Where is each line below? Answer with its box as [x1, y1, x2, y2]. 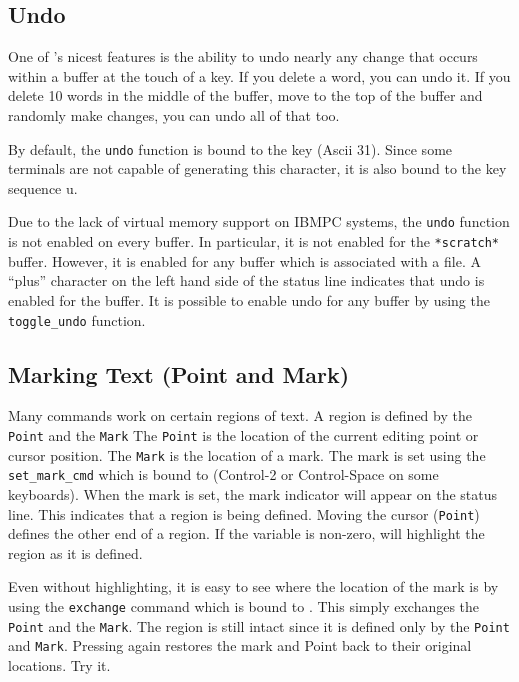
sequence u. [8, 177, 78, 198]
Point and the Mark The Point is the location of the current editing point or [8, 424, 479, 445]
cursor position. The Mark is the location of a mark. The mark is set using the [8, 444, 486, 465]
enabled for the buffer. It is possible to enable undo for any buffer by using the [8, 289, 490, 310]
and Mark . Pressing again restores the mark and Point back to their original [8, 635, 472, 656]
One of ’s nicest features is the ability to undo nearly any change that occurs [8, 46, 478, 67]
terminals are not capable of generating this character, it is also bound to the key [8, 158, 507, 179]
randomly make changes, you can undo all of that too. [8, 104, 340, 125]
